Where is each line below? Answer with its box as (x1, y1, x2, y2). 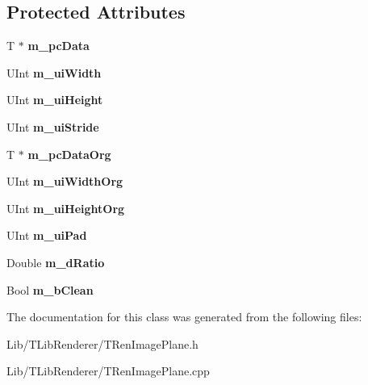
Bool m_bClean (6, 281, 94, 298)
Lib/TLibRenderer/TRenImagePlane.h (6, 335, 199, 352)
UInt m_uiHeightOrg (6, 199, 125, 216)
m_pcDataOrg (27, 145, 111, 162)
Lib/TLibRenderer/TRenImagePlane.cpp (6, 362, 210, 379)
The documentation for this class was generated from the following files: (6, 308, 362, 325)
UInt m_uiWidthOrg (6, 173, 123, 190)
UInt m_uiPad (6, 227, 87, 244)
